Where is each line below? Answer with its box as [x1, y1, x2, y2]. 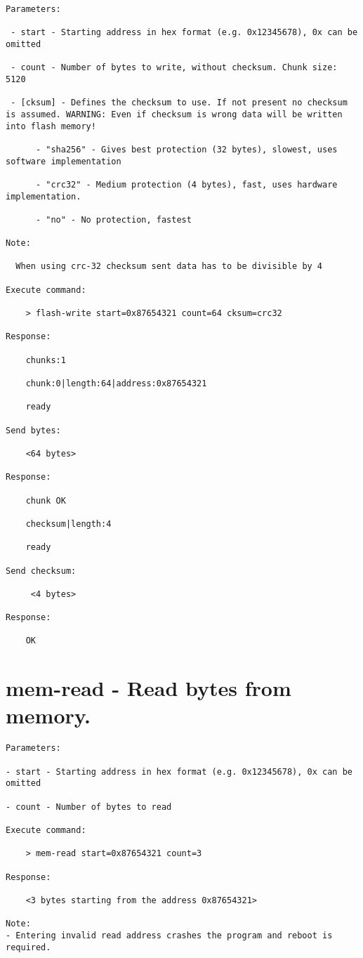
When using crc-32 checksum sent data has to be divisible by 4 [15, 261, 323, 272]
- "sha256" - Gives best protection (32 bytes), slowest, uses [35, 144, 338, 155]
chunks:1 [25, 355, 66, 365]
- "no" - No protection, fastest [35, 214, 192, 225]
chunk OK [25, 495, 66, 506]
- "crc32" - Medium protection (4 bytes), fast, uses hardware [35, 179, 338, 190]
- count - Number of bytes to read [6, 801, 172, 812]
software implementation [6, 156, 121, 166]
